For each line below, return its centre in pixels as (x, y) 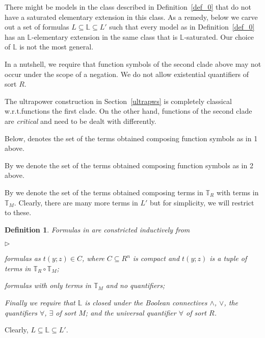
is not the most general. (57, 47)
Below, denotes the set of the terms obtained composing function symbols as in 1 (131, 138)
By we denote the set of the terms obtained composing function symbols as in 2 (129, 165)
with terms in (237, 192)
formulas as (23, 258)
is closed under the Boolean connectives (146, 303)
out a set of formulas (37, 27)
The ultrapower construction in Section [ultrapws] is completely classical (118, 101)
